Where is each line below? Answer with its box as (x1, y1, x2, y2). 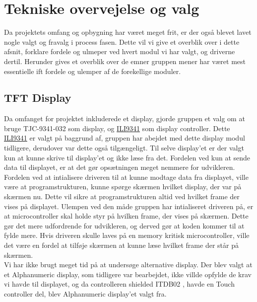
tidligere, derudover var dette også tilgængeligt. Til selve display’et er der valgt (4, 143, 244, 153)
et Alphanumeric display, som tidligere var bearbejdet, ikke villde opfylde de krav (4, 269, 252, 279)
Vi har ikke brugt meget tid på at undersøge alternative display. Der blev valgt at (4, 259, 253, 270)
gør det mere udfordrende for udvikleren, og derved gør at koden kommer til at (4, 220, 245, 230)
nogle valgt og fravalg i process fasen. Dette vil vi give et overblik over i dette (4, 36, 240, 47)
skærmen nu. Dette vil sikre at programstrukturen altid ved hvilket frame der (4, 191, 240, 202)
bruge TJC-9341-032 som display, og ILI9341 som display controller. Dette (4, 123, 230, 133)
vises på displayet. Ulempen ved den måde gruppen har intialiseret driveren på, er (4, 201, 254, 211)
